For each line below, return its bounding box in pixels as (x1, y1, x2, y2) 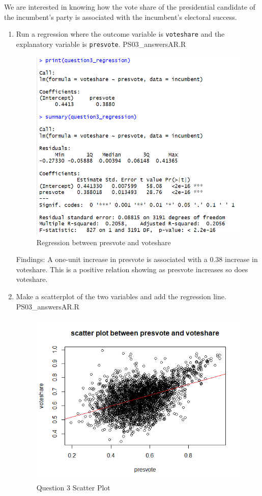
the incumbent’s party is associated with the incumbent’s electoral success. (4, 11, 237, 22)
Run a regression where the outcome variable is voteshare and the (16, 29, 225, 39)
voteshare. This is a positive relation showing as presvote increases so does (16, 264, 248, 274)
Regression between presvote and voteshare (36, 237, 171, 247)
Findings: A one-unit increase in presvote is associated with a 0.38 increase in (16, 254, 258, 265)
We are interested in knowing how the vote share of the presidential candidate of (4, 2, 255, 12)
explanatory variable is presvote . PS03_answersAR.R (16, 38, 186, 49)
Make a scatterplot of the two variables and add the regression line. (16, 291, 226, 301)
